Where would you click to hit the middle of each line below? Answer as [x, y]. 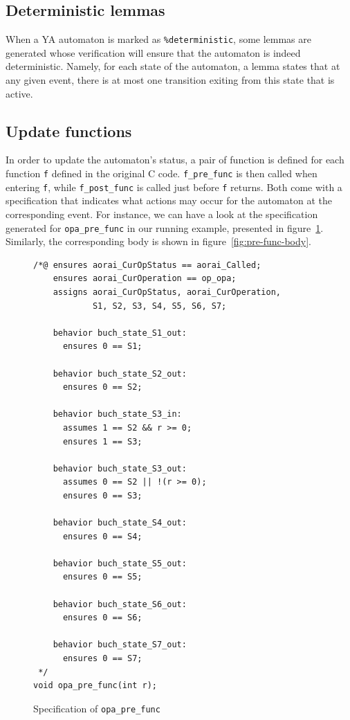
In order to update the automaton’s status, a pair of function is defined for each [175, 160]
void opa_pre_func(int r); [95, 686]
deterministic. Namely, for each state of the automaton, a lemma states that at [173, 66]
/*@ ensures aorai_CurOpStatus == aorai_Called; [147, 265]
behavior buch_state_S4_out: [120, 523]
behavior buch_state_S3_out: [120, 468]
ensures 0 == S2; [102, 387]
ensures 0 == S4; [102, 536]
